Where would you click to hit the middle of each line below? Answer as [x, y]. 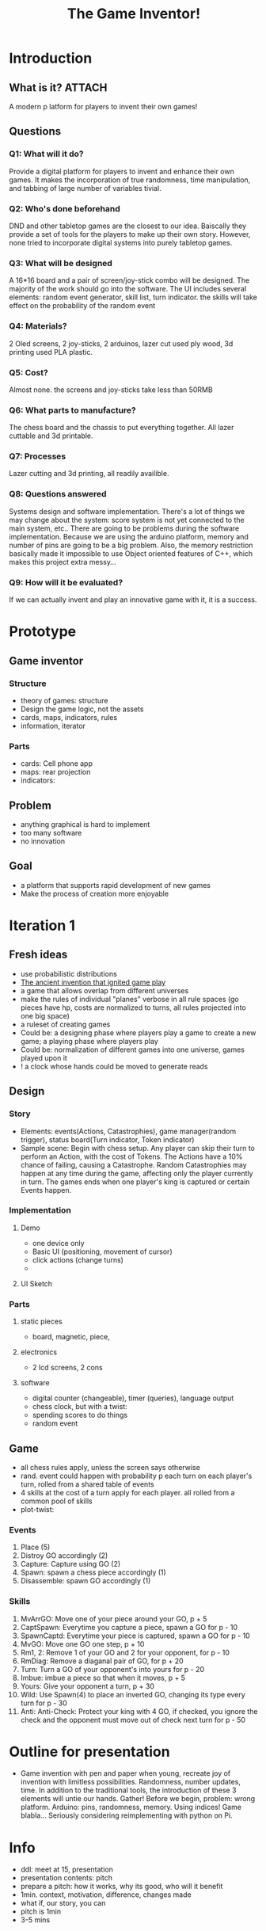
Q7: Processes [38, 456]
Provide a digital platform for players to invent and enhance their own [122, 171]
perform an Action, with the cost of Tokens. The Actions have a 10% [131, 1156]
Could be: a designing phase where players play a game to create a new [138, 1032]
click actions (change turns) [78, 1259]
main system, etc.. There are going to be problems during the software [124, 528]
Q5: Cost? [28, 372]
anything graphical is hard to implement [85, 825]
